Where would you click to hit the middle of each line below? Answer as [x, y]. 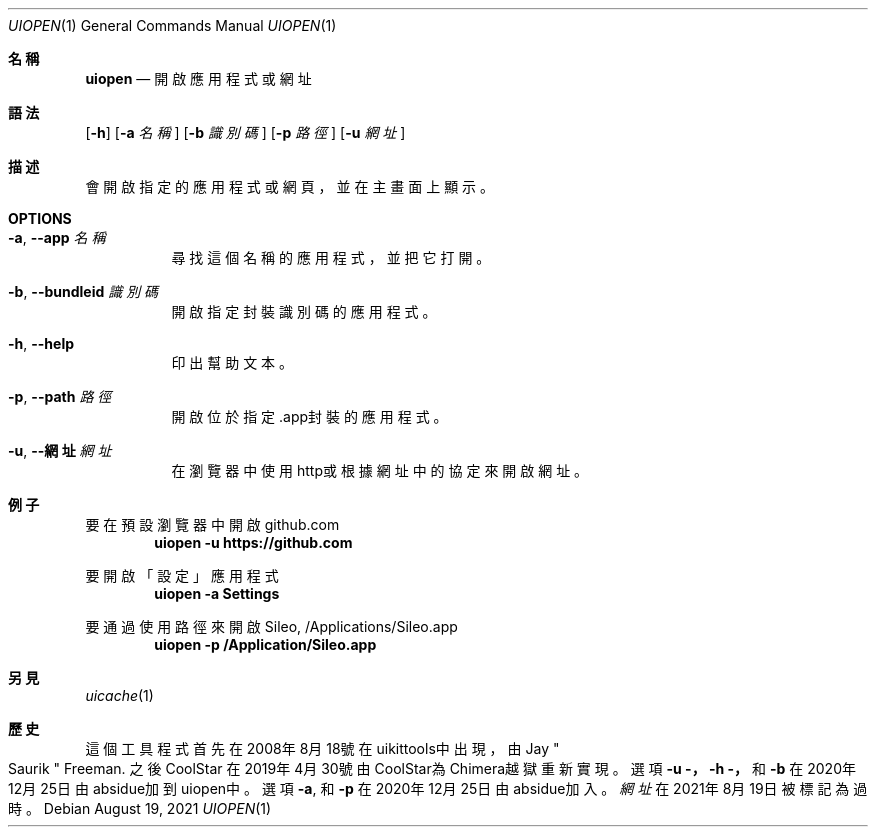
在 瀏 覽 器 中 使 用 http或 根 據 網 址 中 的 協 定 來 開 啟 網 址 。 [380, 470]
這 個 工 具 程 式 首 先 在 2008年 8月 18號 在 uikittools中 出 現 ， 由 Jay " [322, 748]
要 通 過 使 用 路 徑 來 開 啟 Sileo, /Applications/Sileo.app [271, 626]
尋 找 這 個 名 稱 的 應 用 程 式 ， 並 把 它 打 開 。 [331, 257]
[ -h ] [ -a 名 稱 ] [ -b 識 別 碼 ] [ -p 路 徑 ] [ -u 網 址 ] [245, 132]
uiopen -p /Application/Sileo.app [265, 644]
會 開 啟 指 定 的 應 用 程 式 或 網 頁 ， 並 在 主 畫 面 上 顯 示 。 [290, 186]
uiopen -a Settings [217, 593]
